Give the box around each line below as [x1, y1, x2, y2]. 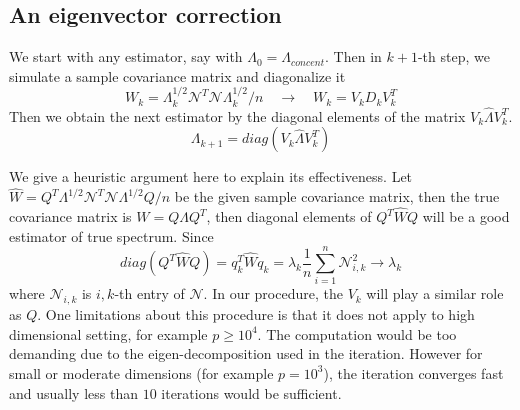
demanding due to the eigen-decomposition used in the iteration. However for [9, 343, 483, 364]
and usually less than [9, 382, 138, 403]
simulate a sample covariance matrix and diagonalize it [9, 65, 346, 86]
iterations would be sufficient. [161, 382, 342, 403]
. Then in [325, 46, 382, 67]
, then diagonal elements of [206, 206, 372, 227]
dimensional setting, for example [9, 323, 208, 344]
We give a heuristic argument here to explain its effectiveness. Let [9, 166, 413, 187]
